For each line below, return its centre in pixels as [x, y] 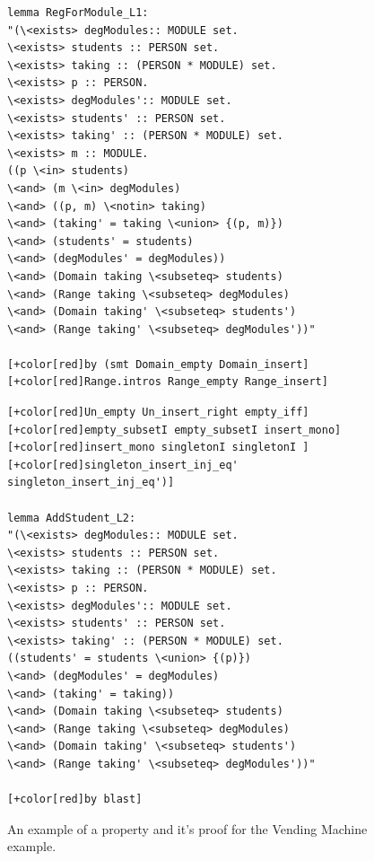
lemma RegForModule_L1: [78, 13]
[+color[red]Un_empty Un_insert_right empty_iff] [158, 413]
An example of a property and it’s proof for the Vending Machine [187, 828]
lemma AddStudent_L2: [72, 518]
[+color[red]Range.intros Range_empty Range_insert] [168, 382]
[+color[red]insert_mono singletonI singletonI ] [158, 448]
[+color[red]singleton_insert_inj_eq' [123, 465]
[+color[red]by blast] [75, 799]
